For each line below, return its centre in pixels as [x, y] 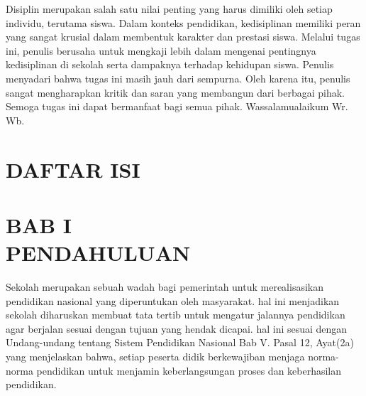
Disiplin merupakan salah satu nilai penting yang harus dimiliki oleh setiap [169, 9]
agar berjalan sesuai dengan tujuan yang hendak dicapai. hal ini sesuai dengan [177, 328]
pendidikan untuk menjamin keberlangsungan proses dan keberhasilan [189, 370]
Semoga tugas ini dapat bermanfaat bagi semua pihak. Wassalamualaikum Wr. [177, 106]
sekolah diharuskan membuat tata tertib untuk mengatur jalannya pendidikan [176, 315]
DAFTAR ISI [73, 169]
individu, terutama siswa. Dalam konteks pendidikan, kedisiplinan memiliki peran [183, 22]
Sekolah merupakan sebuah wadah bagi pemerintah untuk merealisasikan [165, 287]
